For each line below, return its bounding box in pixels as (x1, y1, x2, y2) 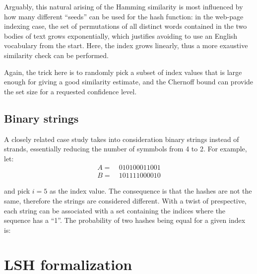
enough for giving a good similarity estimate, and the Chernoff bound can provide (4, 76, 254, 87)
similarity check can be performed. (4, 50, 109, 60)
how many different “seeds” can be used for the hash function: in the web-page (4, 11, 244, 21)
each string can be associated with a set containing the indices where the (4, 205, 226, 215)
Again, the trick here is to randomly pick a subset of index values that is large (4, 67, 242, 77)
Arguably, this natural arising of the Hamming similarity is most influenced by (4, 1, 243, 11)
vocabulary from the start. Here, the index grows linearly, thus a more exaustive (4, 40, 248, 51)
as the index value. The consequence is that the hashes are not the (49, 186, 252, 196)
